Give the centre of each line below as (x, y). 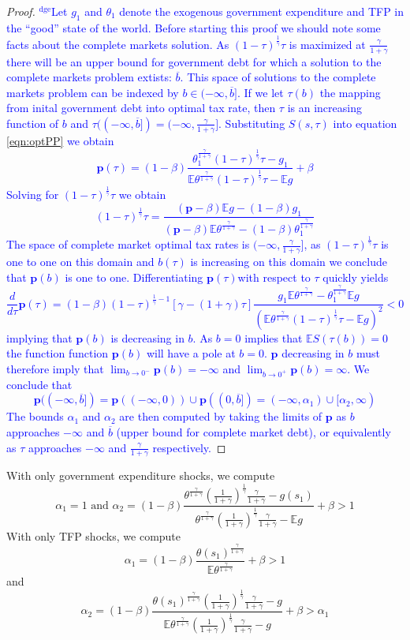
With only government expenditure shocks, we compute (141, 475)
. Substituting (252, 123)
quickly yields (356, 277)
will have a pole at (191, 353)
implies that (274, 337)
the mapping (350, 92)
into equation (365, 123)
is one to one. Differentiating (134, 277)
